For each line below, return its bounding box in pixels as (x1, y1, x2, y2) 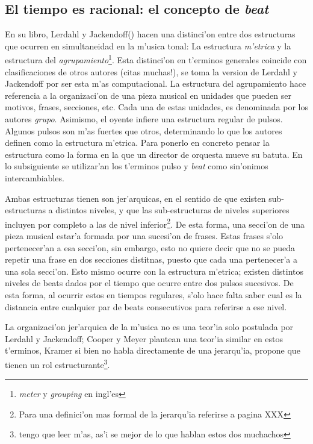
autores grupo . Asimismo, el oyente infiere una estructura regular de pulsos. (5, 113, 283, 125)
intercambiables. (5, 171, 64, 184)
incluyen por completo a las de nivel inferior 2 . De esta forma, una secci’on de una (5, 216, 305, 230)
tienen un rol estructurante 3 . (5, 356, 110, 371)
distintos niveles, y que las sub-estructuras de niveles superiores (55, 204, 290, 216)
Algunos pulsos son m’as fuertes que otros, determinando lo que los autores (5, 124, 282, 137)
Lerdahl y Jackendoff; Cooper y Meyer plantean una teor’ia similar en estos (5, 332, 284, 345)
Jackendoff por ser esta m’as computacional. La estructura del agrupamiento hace (5, 77, 306, 90)
